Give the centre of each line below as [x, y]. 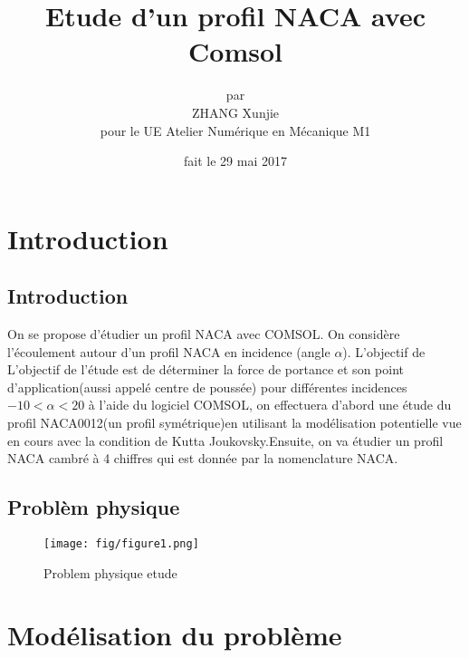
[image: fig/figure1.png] [121, 544]
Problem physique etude [110, 572]
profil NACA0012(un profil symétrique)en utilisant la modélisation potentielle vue [234, 423]
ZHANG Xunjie [235, 112]
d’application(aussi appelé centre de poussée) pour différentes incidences [207, 387]
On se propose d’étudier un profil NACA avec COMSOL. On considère [204, 334]
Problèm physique [94, 507]
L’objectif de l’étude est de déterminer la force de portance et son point [206, 369]
